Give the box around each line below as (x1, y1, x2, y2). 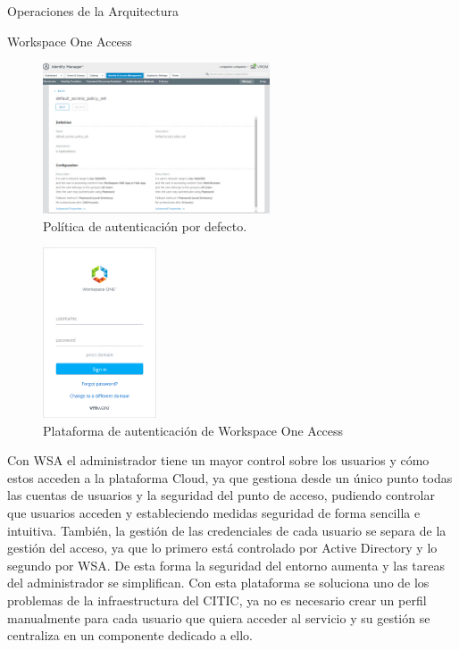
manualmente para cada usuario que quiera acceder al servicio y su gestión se (7, 608, 430, 627)
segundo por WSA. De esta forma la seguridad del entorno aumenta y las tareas (7, 555, 445, 574)
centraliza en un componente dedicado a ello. (7, 626, 253, 645)
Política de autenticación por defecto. (43, 216, 247, 235)
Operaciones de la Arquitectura (7, 2, 179, 20)
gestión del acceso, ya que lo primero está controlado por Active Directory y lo (7, 538, 438, 557)
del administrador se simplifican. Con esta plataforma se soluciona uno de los (7, 573, 430, 592)
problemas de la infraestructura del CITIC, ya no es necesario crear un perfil (7, 591, 427, 610)
